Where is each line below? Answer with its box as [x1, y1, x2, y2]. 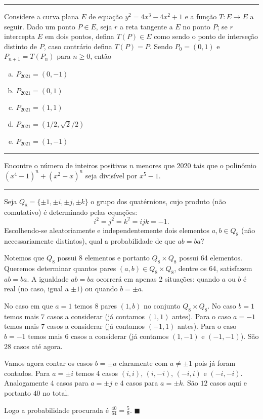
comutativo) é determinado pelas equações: [4, 206, 138, 217]
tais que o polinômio [193, 160, 256, 170]
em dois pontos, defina [45, 31, 114, 42]
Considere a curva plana [4, 11, 79, 21]
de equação [89, 11, 123, 21]
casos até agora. [13, 340, 63, 351]
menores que [136, 160, 174, 170]
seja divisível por [85, 170, 138, 180]
